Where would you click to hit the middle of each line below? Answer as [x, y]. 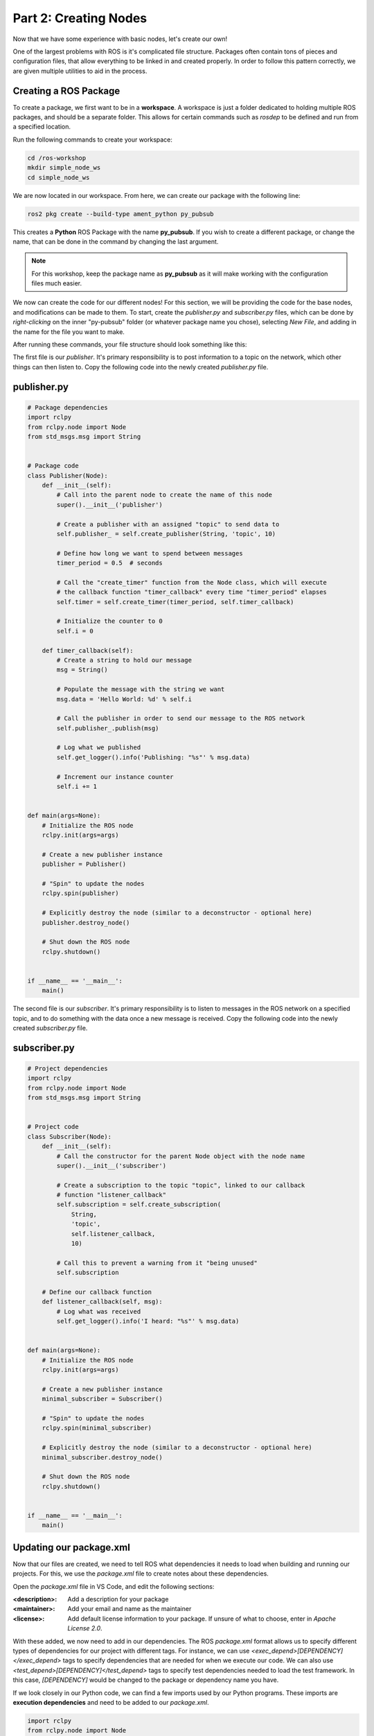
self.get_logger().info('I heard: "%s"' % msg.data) [148, 1321]
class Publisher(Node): [68, 475]
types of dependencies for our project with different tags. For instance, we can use [131, 1651]
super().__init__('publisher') [109, 504]
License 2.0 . [85, 1628]
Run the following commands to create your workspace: [93, 140]
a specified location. [42, 127]
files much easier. [57, 283]
